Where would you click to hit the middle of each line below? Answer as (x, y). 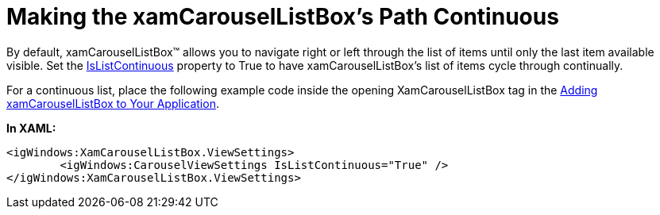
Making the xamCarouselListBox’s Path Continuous (283, 17)
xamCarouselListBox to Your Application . (113, 103)
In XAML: (31, 128)
